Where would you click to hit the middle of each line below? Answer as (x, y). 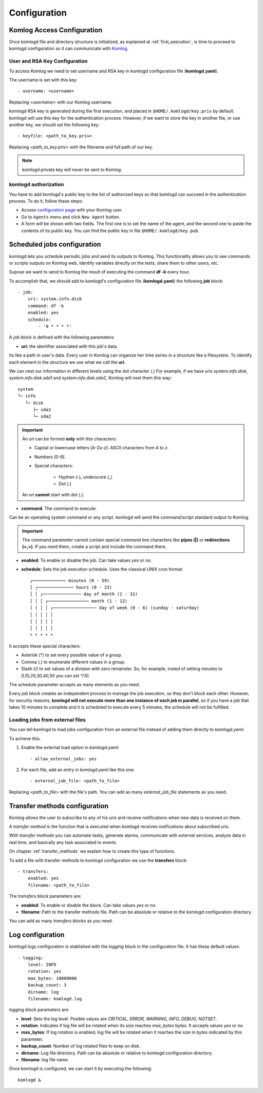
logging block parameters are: (39, 1010)
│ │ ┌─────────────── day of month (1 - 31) (84, 594)
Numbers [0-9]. (50, 457)
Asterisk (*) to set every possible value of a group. (72, 655)
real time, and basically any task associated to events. (63, 842)
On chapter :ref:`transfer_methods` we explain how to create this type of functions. (92, 851)
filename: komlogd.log (55, 998)
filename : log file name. (45, 1060)
